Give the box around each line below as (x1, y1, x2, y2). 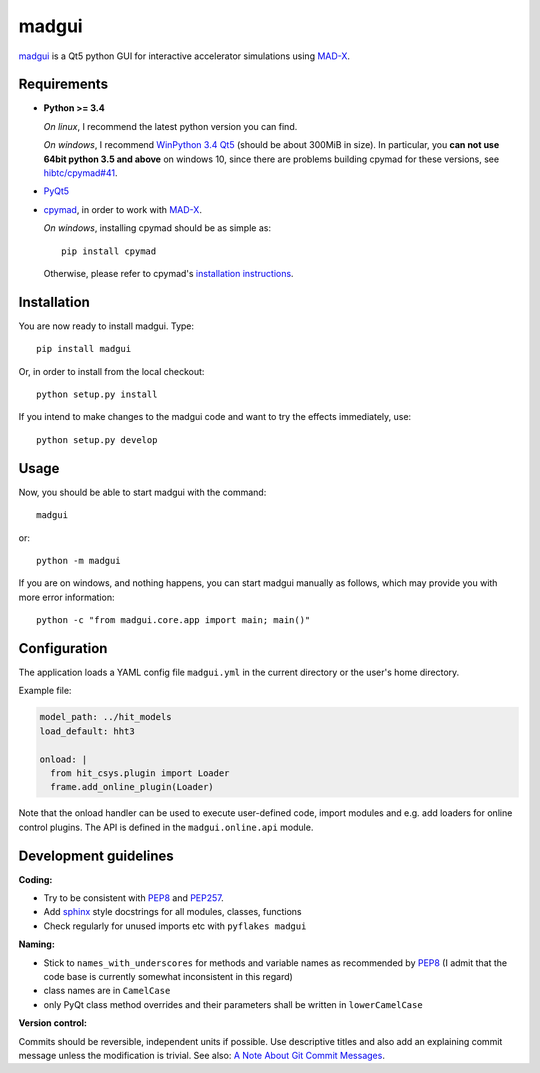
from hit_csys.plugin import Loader (50, 767, 230, 779)
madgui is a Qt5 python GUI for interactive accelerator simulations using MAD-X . (18, 50, 350, 62)
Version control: (18, 1017, 87, 1029)
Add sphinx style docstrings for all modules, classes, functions (43, 906, 302, 918)
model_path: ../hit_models (39, 711, 172, 723)
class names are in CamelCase (43, 985, 171, 997)
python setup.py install (36, 389, 158, 400)
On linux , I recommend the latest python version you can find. (43, 120, 298, 132)
